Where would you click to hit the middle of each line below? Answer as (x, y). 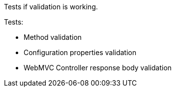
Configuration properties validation (80, 52)
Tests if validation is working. (51, 7)
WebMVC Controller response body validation (98, 68)
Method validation (53, 37)
